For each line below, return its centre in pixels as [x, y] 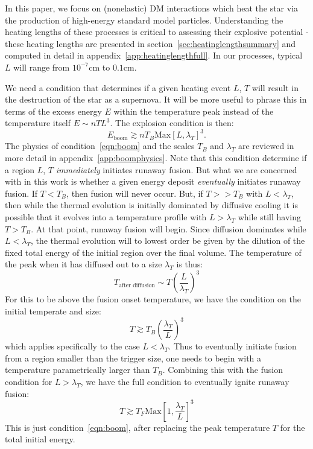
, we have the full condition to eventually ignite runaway [185, 381]
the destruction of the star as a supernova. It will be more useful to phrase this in [156, 99]
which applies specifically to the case [72, 346]
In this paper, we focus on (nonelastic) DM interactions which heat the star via [152, 8]
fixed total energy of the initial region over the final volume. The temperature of [153, 252]
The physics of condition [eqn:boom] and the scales [100, 146]
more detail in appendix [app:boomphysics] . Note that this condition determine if [156, 158]
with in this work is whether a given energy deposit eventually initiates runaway [153, 181]
